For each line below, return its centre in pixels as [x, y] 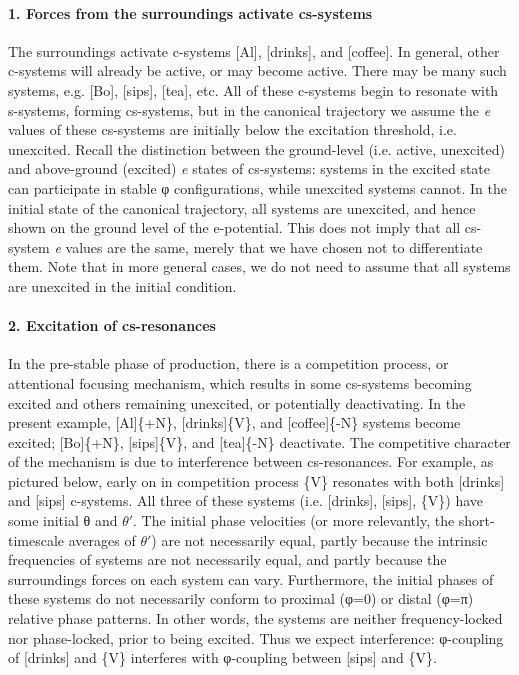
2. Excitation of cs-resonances [112, 325]
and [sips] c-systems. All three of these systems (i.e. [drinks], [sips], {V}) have [246, 500]
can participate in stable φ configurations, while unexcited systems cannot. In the [257, 187]
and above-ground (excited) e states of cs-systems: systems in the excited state [249, 168]
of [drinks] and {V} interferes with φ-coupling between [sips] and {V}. [222, 657]
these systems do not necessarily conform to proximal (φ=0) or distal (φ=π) [241, 598]
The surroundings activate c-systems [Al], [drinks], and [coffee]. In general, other [254, 50]
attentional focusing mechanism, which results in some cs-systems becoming [240, 382]
